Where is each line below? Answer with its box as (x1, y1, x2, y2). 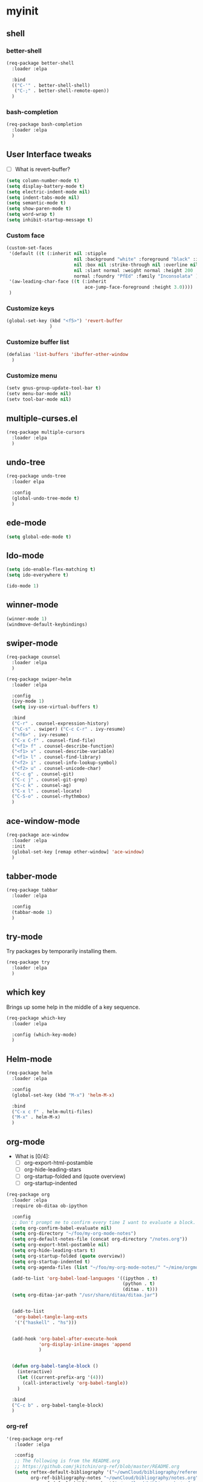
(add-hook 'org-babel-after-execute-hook (11, 1336, 118, 1342)
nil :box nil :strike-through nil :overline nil (73, 262, 199, 268)
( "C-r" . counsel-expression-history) (11, 720, 110, 726)
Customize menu (6, 372, 57, 380)
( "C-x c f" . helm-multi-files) (11, 1108, 94, 1115)
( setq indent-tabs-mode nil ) (6, 195, 80, 201)
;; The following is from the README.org (14, 1458, 120, 1464)
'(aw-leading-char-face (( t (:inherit (8, 279, 107, 285)
